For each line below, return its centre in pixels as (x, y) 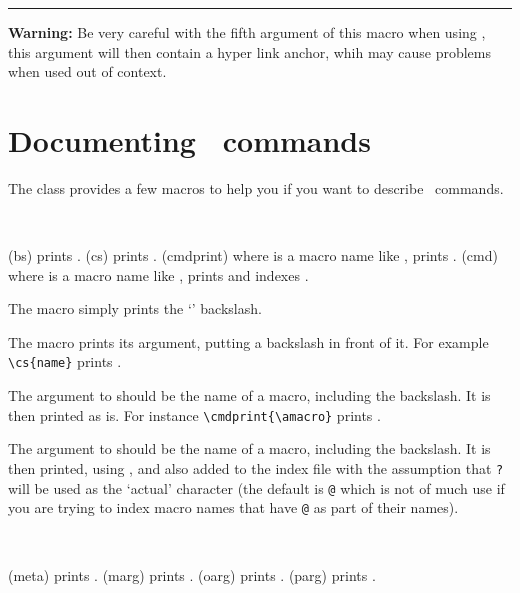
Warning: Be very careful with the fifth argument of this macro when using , (247, 32)
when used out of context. (87, 71)
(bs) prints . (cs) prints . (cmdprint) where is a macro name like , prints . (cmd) (253, 255)
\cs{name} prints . (65, 361)
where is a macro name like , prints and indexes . (158, 274)
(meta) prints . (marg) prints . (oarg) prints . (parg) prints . (192, 574)
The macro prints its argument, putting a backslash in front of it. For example (248, 341)
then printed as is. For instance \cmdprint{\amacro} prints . (194, 414)
